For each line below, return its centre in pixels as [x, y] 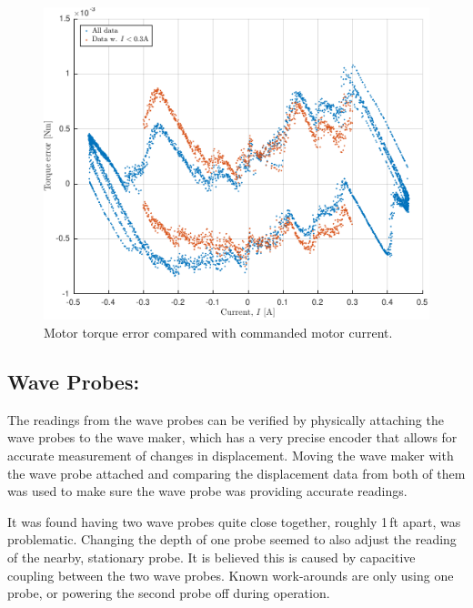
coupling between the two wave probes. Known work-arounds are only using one [231, 575]
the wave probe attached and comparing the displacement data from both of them [236, 473]
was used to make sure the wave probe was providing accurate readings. [207, 491]
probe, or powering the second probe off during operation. [169, 593]
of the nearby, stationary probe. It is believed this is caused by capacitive [211, 557]
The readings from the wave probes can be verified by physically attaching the [226, 419]
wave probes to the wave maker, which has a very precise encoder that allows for [232, 437]
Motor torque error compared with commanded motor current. [218, 333]
